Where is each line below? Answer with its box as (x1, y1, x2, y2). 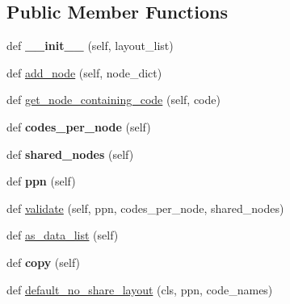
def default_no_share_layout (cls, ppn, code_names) (6, 281, 273, 298)
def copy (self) (6, 253, 81, 270)
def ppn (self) (6, 173, 76, 189)
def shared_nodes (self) (6, 145, 134, 162)
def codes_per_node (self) (6, 118, 151, 135)
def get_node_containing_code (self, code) (6, 91, 221, 108)
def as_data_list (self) (6, 227, 119, 244)
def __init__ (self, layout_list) (6, 37, 174, 54)
